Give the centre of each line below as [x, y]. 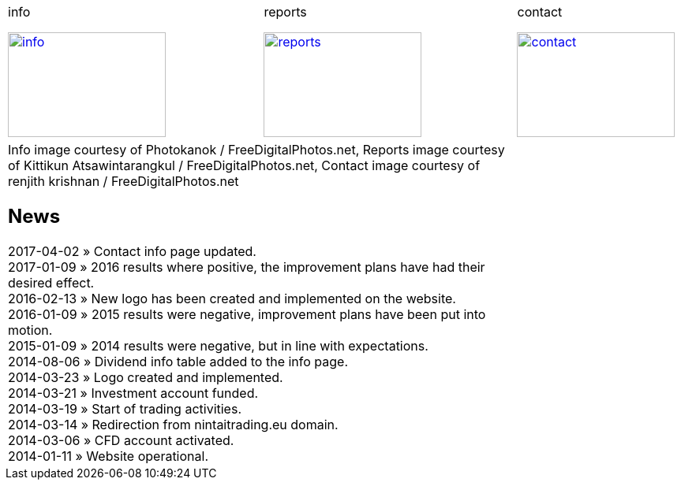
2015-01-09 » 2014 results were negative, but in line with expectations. [218, 345]
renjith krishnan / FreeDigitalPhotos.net [123, 181]
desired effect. [51, 282]
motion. [30, 330]
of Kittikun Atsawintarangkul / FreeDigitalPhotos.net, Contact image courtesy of [244, 165]
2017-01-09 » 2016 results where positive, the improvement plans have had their [247, 267]
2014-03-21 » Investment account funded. [133, 393]
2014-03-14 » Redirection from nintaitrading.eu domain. [173, 424]
